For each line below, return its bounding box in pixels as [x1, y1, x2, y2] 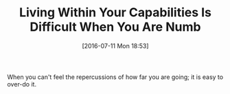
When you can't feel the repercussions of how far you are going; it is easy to [7, 73, 224, 81]
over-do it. [7, 80, 36, 88]
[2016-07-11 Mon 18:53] [82, 42, 149, 50]
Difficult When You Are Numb [30, 19, 201, 35]
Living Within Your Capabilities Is [19, 5, 211, 20]
